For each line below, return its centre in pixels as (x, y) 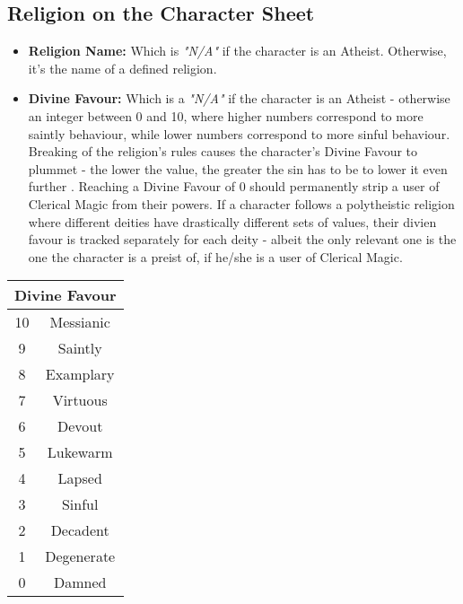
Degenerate (80, 556)
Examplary (80, 374)
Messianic (80, 322)
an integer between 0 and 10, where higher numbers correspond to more (226, 115)
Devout (80, 426)
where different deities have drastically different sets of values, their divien (232, 221)
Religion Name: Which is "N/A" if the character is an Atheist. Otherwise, (237, 51)
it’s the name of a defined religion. (122, 68)
